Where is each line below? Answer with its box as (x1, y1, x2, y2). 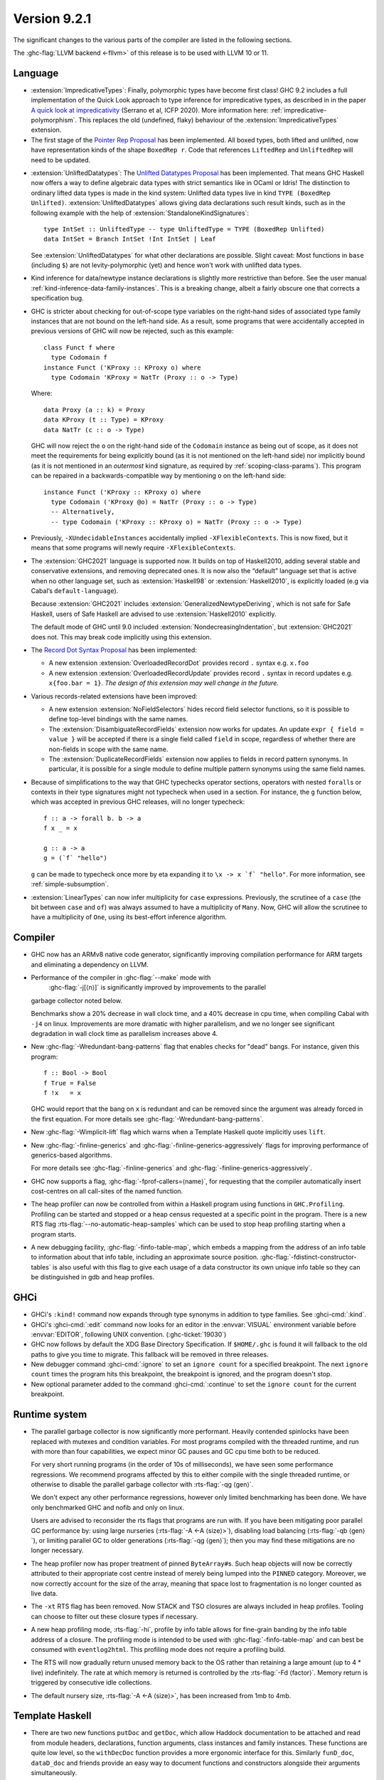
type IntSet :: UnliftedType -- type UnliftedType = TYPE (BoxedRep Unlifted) (43, 225, 325, 233)
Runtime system (13, 1408, 87, 1420)
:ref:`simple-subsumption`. (31, 880, 110, 889)
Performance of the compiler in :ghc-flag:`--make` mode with (31, 973, 211, 982)
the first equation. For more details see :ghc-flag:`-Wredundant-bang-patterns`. (31, 1114, 265, 1123)
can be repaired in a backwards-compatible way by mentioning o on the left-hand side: (31, 471, 287, 480)
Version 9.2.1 (13, 11, 92, 26)
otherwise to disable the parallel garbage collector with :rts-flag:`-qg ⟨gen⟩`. (31, 1480, 254, 1489)
